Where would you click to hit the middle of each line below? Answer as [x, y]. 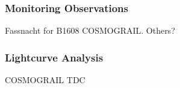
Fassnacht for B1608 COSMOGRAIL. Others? [90, 30]
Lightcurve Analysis [54, 57]
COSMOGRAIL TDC [45, 80]
